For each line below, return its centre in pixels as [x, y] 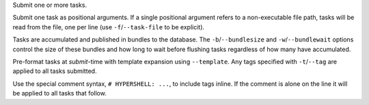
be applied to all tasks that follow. [60, 93]
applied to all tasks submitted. [55, 71]
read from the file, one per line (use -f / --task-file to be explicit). [109, 27]
